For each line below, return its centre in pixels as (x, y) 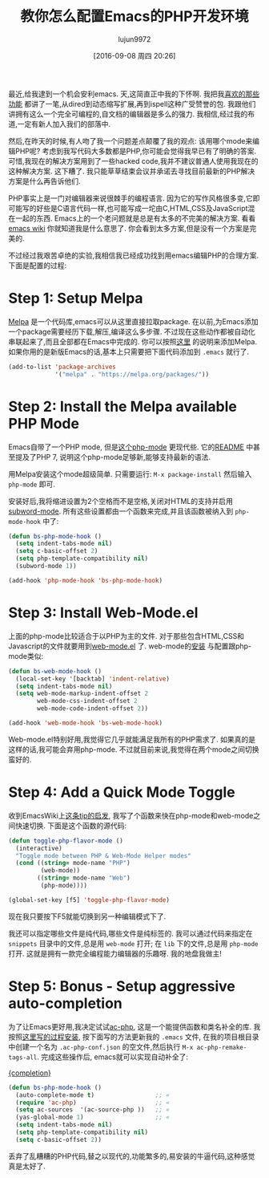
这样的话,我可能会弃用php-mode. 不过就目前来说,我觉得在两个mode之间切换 (134, 749)
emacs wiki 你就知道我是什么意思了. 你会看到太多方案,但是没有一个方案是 (129, 228)
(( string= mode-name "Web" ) (84, 878)
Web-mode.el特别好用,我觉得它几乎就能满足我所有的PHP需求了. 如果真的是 (132, 739)
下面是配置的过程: (38, 265)
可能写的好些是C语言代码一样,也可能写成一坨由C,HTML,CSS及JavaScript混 (132, 208)
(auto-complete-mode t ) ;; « (93, 1095)
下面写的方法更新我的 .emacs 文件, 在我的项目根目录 (174, 1037)
